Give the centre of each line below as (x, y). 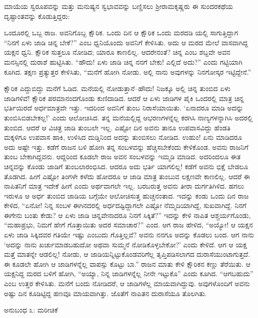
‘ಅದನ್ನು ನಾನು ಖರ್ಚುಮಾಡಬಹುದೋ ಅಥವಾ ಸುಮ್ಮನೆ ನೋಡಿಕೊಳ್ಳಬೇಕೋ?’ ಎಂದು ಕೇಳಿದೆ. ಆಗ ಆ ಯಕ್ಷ (126, 244)
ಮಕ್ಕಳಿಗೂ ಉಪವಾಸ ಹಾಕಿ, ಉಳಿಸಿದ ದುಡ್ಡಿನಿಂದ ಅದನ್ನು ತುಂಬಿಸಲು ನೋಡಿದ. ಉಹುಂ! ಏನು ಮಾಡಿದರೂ (123, 137)
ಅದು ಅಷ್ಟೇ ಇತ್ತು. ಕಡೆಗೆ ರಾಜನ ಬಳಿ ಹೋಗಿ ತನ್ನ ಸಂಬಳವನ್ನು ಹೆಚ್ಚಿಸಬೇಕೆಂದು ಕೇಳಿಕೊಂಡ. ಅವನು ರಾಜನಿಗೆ (126, 147)
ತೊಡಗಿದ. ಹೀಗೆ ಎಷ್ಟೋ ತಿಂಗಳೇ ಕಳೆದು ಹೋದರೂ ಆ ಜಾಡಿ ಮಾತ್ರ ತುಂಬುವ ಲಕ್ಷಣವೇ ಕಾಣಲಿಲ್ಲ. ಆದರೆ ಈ (127, 176)
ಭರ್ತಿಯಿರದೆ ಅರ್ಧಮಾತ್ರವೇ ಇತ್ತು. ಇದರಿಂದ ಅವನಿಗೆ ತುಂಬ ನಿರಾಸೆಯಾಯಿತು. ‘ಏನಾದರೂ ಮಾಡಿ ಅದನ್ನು (124, 108)
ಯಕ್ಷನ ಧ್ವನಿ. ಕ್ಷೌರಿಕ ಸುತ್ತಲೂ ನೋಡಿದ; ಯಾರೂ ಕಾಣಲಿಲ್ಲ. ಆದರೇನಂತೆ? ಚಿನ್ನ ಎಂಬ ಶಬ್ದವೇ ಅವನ (117, 52)
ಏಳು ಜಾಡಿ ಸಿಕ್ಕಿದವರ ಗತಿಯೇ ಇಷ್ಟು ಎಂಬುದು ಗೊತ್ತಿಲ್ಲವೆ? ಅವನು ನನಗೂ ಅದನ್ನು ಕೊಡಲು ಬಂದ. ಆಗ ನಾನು (129, 235)
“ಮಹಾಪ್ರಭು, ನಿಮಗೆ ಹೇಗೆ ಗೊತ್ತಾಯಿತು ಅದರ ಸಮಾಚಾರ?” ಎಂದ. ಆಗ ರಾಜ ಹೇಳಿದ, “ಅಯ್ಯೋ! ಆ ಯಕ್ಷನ (129, 225)
